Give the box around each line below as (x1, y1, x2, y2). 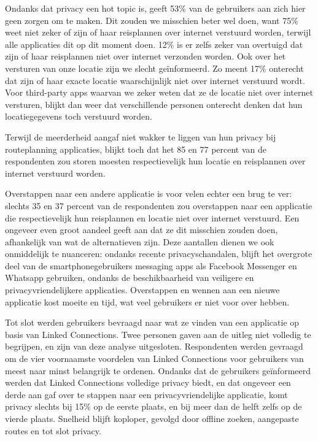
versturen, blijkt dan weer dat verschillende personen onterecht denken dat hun (5, 98, 303, 110)
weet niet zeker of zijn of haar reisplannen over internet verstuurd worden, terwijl (5, 26, 311, 39)
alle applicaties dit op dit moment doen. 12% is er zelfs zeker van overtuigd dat (5, 37, 303, 50)
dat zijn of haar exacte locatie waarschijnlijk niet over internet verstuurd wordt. (5, 74, 305, 86)
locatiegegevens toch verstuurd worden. (5, 110, 152, 123)
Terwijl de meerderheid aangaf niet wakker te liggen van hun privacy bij (5, 130, 276, 143)
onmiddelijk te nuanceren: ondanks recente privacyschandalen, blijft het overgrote (5, 247, 312, 260)
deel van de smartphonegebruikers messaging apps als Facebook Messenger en (5, 259, 297, 272)
